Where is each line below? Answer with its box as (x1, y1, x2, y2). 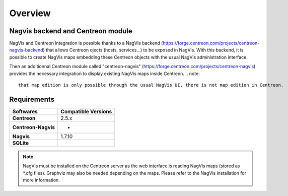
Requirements (9, 95, 55, 103)
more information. (23, 177, 60, 183)
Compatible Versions (60, 108, 112, 115)
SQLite (12, 139, 29, 146)
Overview (9, 8, 51, 19)
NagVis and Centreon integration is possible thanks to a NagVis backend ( (9, 40, 163, 46)
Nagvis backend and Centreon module (9, 27, 133, 35)
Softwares (12, 108, 38, 115)
